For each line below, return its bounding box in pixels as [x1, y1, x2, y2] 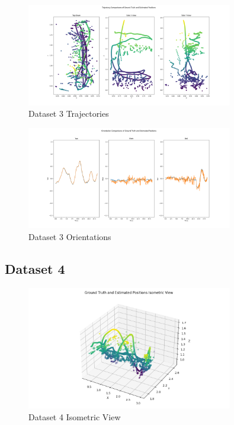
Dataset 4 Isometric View [28, 410, 121, 423]
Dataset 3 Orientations [28, 230, 111, 242]
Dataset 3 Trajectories [28, 107, 109, 120]
